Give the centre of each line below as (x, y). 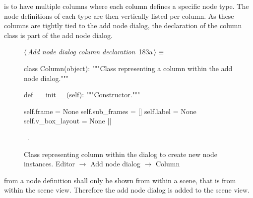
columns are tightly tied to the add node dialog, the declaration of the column (123, 25)
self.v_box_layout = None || (68, 121)
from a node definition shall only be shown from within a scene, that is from (120, 180)
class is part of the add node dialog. (58, 35)
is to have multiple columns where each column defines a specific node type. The (126, 6)
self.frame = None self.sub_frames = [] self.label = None (110, 111)
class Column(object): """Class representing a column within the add (128, 68)
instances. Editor (50, 164)
